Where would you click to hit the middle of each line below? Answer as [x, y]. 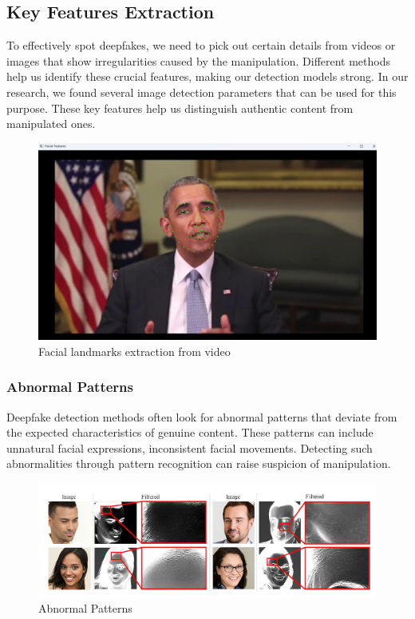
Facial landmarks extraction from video [134, 351]
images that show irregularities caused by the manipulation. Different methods [199, 60]
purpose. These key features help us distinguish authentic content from [180, 108]
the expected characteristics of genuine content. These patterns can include [190, 432]
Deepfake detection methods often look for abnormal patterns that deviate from [202, 416]
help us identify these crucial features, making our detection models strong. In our [207, 76]
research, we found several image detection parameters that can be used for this [202, 92]
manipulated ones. [51, 124]
